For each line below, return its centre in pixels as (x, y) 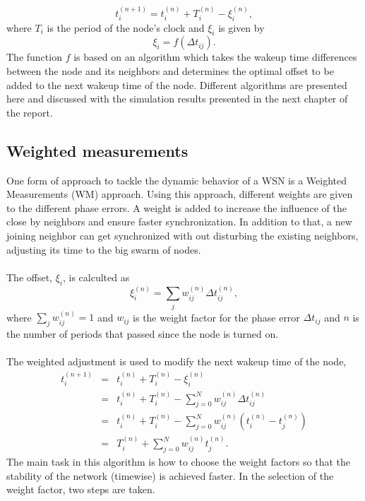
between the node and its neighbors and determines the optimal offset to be (170, 71)
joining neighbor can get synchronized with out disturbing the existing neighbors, (182, 235)
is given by (241, 27)
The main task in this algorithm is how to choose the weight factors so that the (178, 462)
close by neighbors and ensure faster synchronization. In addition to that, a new (179, 222)
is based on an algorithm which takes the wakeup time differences (215, 57)
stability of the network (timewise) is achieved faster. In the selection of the (170, 475)
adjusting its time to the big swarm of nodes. (104, 249)
